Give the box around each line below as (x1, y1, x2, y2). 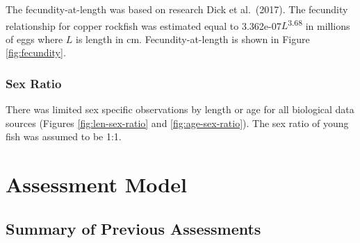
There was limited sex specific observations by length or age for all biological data (6, 102, 354, 117)
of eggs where (6, 31, 63, 46)
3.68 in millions (288, 16, 350, 33)
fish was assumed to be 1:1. (6, 129, 122, 144)
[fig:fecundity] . (6, 45, 66, 60)
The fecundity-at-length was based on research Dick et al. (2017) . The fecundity (6, 2, 348, 16)
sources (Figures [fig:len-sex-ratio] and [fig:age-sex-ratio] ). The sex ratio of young (6, 115, 349, 130)
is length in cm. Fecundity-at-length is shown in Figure (76, 31, 310, 46)
